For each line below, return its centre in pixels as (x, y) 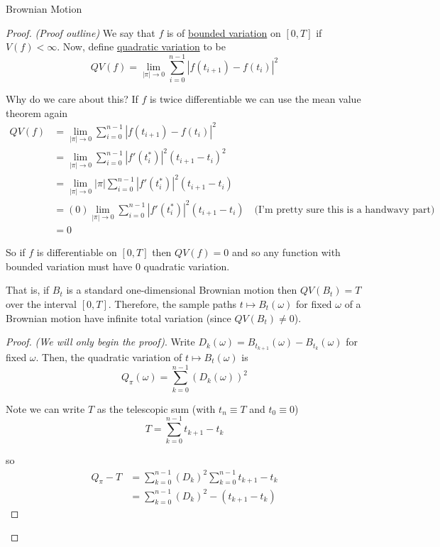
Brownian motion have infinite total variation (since (119, 317)
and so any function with (286, 252)
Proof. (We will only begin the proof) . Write (100, 342)
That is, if (28, 290)
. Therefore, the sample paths (172, 303)
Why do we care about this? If (72, 98)
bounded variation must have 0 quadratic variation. (118, 266)
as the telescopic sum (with (156, 408)
